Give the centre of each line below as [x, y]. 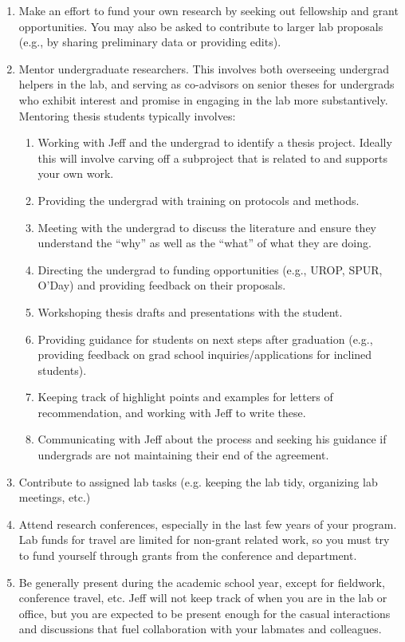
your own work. [76, 173]
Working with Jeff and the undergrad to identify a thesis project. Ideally [215, 142]
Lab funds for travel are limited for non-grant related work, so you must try [204, 540]
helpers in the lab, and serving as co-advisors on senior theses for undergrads [206, 84]
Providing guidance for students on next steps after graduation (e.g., [205, 339]
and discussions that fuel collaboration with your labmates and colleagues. [200, 629]
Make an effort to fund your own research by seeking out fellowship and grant [208, 10]
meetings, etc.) [55, 497]
